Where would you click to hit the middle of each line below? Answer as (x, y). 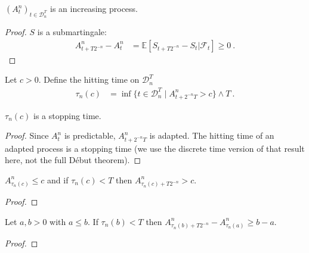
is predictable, (90, 135)
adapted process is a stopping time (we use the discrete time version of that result (155, 148)
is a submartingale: (72, 32)
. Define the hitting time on (89, 79)
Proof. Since (27, 135)
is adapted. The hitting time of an (212, 135)
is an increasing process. (94, 8)
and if (58, 179)
